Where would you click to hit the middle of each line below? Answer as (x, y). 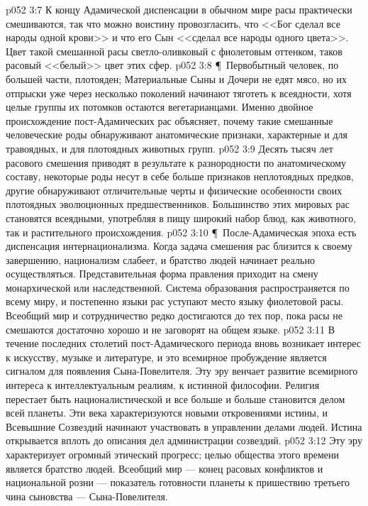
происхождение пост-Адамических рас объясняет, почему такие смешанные (169, 120)
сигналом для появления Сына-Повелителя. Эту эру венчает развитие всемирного (182, 371)
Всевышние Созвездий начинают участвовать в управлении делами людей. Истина (184, 426)
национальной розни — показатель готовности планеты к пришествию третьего (178, 482)
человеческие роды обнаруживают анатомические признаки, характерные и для (177, 134)
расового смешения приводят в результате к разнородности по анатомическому (176, 162)
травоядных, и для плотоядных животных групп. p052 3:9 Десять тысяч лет (169, 148)
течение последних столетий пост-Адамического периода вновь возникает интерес (183, 343)
